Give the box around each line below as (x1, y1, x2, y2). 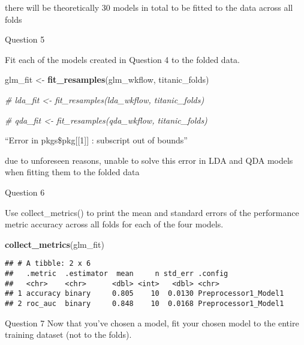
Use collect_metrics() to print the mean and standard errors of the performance (5, 206, 299, 218)
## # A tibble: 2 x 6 (5, 259, 91, 268)
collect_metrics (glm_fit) (5, 238, 104, 250)
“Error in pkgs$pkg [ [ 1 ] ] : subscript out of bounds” (5, 134, 188, 146)
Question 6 (5, 185, 45, 198)
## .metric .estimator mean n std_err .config (5, 269, 228, 278)
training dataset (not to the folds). (5, 328, 132, 341)
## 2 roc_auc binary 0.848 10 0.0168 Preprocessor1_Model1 (5, 299, 284, 308)
